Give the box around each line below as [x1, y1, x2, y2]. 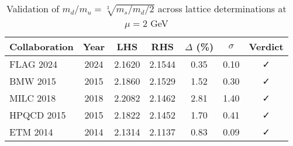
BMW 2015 [9, 74, 56, 88]
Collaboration [9, 39, 74, 53]
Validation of [6, 2, 60, 15]
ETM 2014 [9, 124, 53, 138]
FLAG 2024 [9, 57, 57, 71]
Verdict [249, 39, 284, 53]
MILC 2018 [9, 91, 56, 105]
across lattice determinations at [157, 2, 287, 15]
